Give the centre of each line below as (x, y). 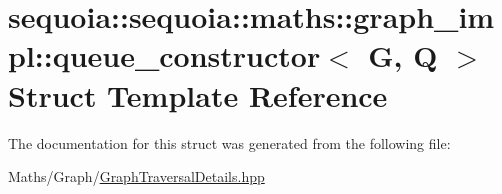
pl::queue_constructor (164, 55)
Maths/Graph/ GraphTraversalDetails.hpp (136, 176)
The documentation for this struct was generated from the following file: (229, 142)
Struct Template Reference (198, 94)
